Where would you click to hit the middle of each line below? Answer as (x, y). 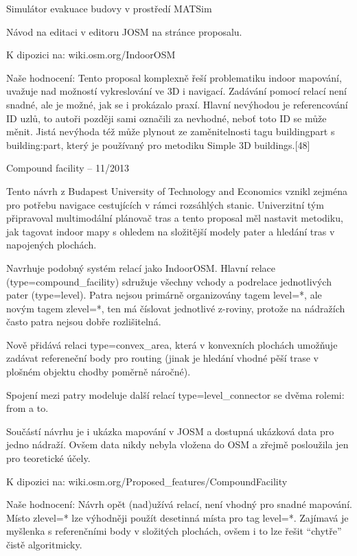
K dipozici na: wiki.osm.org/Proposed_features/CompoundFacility (147, 481)
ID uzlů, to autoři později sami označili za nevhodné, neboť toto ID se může (166, 118)
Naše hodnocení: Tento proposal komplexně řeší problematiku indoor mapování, (174, 77)
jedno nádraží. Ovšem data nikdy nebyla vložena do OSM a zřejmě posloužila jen (177, 444)
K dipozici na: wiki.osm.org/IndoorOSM (91, 55)
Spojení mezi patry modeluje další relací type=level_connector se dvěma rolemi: (175, 394)
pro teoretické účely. (48, 458)
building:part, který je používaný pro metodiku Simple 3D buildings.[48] (158, 144)
